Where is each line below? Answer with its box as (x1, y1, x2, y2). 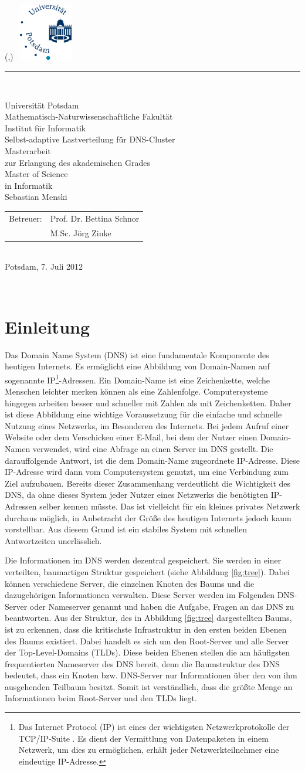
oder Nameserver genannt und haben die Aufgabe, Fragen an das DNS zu (29, 600, 294, 612)
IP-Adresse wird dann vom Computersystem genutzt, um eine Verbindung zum (5, 466, 289, 478)
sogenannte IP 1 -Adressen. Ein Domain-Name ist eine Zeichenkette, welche (5, 372, 270, 386)
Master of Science (5, 168, 68, 180)
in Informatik (5, 179, 53, 191)
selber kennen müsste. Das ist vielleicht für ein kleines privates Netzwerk (39, 500, 300, 512)
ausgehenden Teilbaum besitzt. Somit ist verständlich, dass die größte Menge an (5, 680, 293, 692)
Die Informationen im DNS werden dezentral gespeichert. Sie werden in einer (5, 554, 282, 566)
